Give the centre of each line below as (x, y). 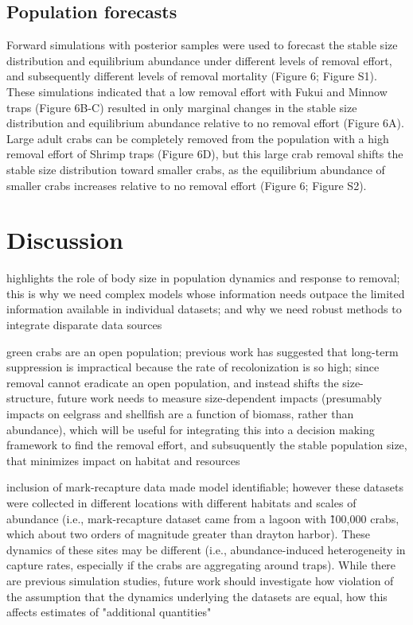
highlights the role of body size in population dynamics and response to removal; (203, 278)
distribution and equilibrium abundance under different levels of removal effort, (199, 60)
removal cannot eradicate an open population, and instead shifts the (173, 382)
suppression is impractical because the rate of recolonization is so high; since (193, 367)
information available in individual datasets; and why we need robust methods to (204, 309)
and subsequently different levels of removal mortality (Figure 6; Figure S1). (192, 76)
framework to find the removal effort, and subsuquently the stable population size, (207, 445)
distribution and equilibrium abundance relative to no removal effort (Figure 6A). (205, 123)
